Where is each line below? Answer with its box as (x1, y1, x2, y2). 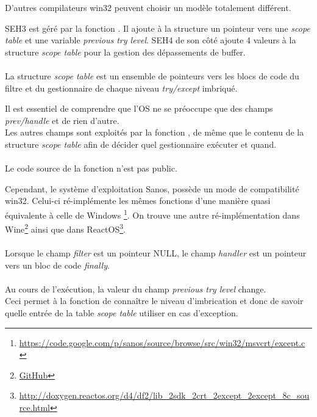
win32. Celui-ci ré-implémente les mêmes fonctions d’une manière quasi (5, 194, 271, 207)
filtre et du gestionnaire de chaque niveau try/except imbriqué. (5, 81, 238, 94)
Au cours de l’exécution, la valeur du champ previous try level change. (5, 282, 266, 295)
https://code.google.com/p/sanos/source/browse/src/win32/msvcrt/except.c (19, 336, 305, 349)
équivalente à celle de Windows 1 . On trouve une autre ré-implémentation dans (5, 206, 300, 221)
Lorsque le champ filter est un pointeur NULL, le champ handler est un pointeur (5, 247, 307, 259)
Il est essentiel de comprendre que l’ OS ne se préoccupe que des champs (5, 102, 273, 115)
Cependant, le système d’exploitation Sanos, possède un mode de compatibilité (5, 182, 299, 195)
